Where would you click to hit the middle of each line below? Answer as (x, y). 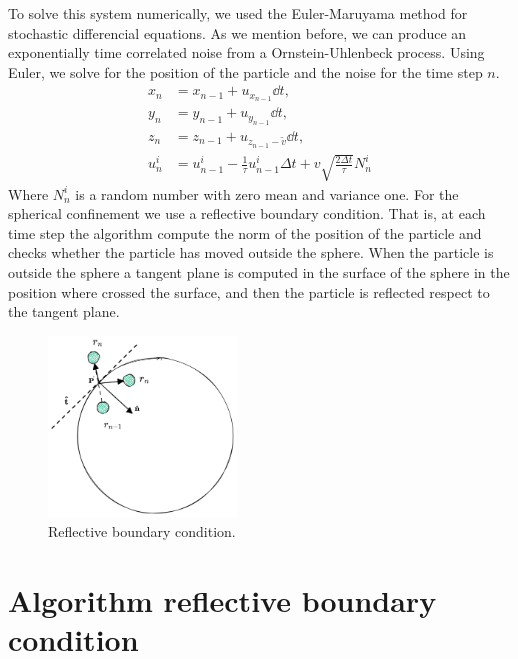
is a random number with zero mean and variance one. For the (267, 193)
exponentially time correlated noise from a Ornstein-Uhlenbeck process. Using (246, 52)
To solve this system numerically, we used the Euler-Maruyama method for (238, 13)
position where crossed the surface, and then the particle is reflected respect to (249, 291)
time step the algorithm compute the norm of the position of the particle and (245, 232)
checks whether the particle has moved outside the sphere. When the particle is (251, 252)
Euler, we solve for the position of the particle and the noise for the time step (245, 71)
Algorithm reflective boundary (222, 599)
